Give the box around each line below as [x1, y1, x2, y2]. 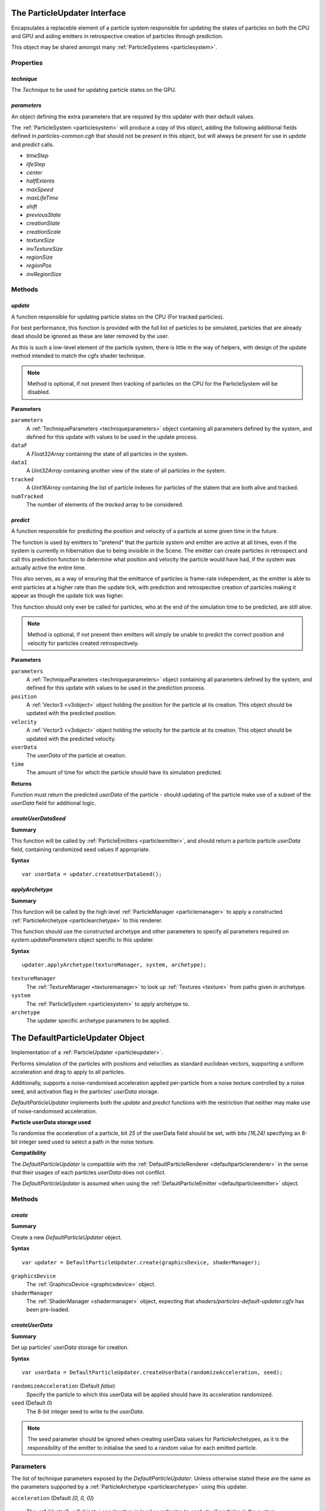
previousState [26, 211, 62, 218]
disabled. [27, 389, 51, 396]
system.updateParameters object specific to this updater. [11, 936, 155, 943]
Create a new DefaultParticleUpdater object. [11, 1234, 122, 1241]
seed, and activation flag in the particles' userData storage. [11, 1088, 159, 1095]
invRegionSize [26, 270, 62, 277]
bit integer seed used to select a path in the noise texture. [11, 1138, 155, 1145]
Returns [11, 780, 32, 787]
